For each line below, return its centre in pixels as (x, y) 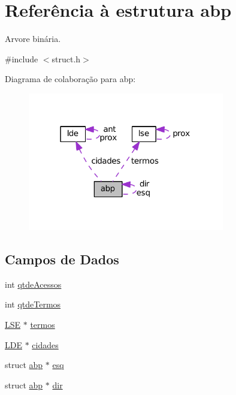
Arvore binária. (33, 39)
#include (22, 58)
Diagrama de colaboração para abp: (70, 79)
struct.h (66, 58)
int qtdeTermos (33, 304)
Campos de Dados (62, 259)
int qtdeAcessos (33, 284)
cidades (45, 344)
